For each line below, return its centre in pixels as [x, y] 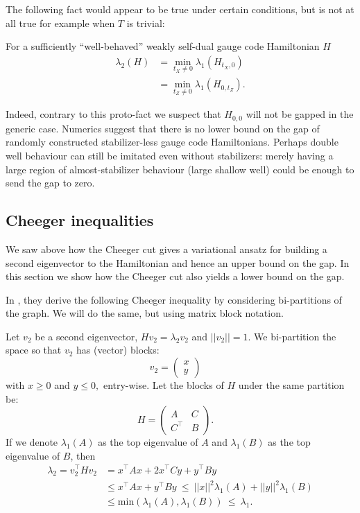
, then [83, 455]
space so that [34, 350]
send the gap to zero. [50, 183]
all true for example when [60, 23]
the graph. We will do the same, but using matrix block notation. [145, 313]
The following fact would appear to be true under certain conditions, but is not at [180, 9]
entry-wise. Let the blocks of [163, 385]
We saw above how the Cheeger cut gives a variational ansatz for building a [166, 249]
